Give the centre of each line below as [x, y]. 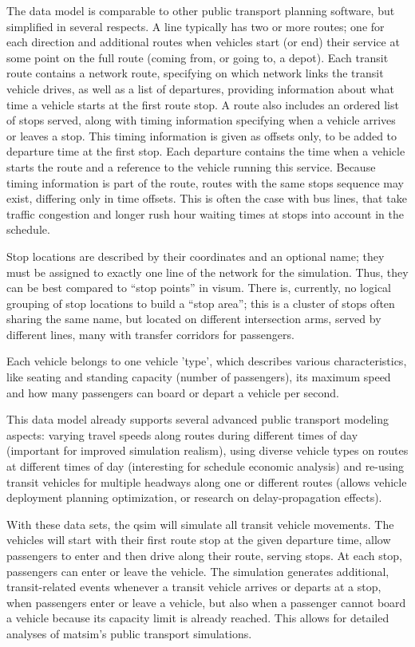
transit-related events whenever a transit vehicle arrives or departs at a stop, [194, 587]
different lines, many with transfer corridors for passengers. [150, 334]
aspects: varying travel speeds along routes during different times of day [182, 434]
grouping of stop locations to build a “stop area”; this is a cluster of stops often [201, 303]
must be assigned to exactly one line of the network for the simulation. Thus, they [207, 272]
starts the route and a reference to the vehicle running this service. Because [191, 166]
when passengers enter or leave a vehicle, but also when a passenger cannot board [206, 602]
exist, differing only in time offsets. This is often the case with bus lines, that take [207, 198]
